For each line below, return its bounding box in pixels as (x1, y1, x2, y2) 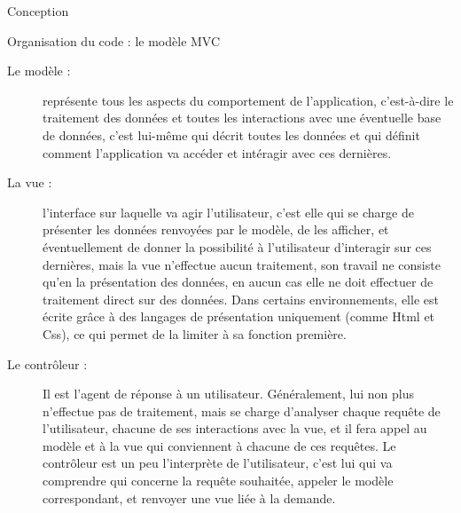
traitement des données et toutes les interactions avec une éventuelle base (43, 108, 441, 127)
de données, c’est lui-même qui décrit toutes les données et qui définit (43, 125, 420, 144)
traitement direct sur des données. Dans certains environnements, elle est (43, 289, 439, 308)
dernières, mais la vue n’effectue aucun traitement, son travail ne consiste (43, 255, 441, 273)
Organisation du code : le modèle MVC (7, 31, 221, 50)
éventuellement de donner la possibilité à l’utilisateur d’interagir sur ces (43, 237, 432, 256)
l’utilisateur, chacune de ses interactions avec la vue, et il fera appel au (43, 419, 427, 438)
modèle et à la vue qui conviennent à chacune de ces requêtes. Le (43, 436, 396, 454)
